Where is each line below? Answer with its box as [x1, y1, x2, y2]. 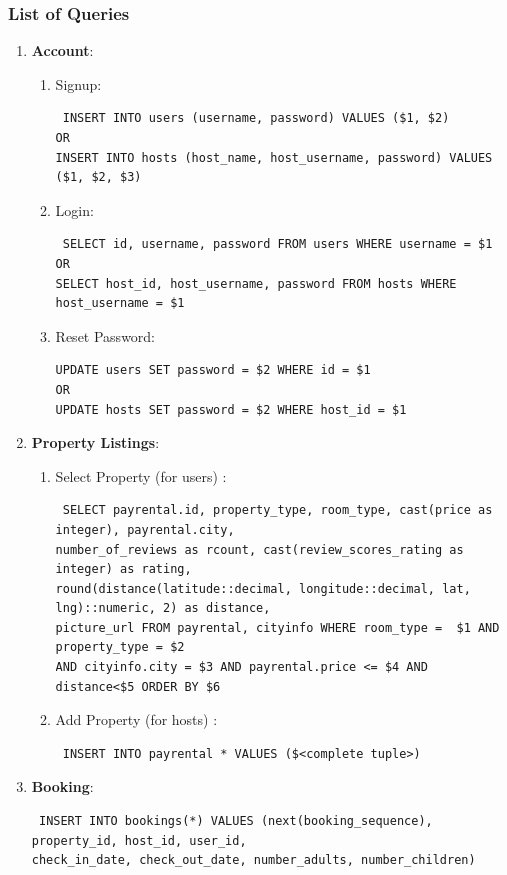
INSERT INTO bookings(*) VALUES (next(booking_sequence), [38, 814, 433, 829]
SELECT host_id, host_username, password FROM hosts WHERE [55, 276, 457, 291]
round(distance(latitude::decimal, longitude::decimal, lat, [55, 581, 471, 596]
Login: [55, 199, 94, 220]
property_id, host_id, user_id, [31, 833, 247, 848]
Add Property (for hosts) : [55, 709, 218, 730]
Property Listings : [31, 432, 160, 453]
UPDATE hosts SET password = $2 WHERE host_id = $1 [55, 402, 407, 417]
